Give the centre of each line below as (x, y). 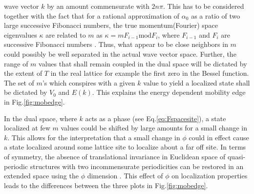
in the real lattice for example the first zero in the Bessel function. (150, 73)
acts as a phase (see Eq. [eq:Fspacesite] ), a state (156, 118)
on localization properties (210, 176)
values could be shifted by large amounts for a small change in (154, 128)
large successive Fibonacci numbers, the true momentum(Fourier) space (111, 25)
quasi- (236, 156)
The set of (19, 82)
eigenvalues (21, 34)
